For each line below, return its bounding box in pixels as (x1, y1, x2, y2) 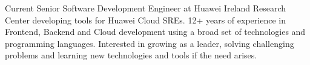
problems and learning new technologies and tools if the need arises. (5, 49, 257, 61)
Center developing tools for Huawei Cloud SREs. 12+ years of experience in (5, 13, 286, 26)
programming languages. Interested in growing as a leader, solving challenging (5, 37, 294, 49)
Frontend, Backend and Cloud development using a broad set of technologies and (5, 25, 306, 38)
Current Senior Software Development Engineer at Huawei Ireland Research (5, 2, 286, 14)
